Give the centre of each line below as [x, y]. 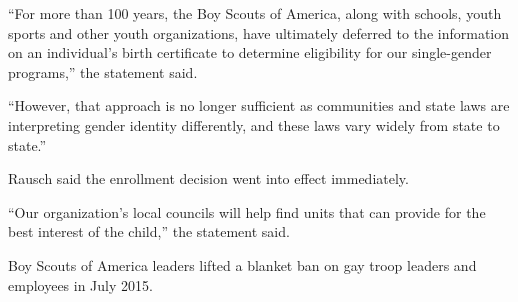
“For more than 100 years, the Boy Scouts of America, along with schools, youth [255, 13]
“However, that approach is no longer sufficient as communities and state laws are [259, 105]
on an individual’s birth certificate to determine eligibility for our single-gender [250, 52]
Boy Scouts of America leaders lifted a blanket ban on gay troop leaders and [242, 264]
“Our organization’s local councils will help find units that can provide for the [247, 211]
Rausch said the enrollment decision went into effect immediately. [208, 178]
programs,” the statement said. [103, 71]
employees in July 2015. [80, 284]
